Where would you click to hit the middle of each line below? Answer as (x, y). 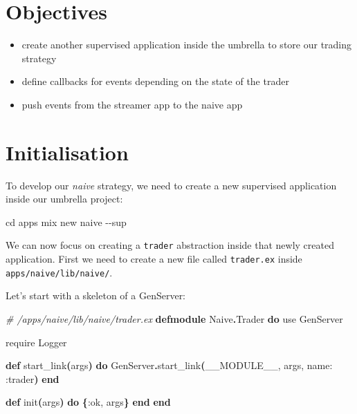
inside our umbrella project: (64, 199)
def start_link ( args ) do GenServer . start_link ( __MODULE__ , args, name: (169, 365)
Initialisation (67, 152)
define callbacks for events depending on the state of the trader (155, 81)
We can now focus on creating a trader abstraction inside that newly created (170, 245)
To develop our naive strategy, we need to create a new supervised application (171, 185)
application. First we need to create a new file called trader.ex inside (154, 259)
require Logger (36, 342)
